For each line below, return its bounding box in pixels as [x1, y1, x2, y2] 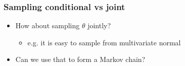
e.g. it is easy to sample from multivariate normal [27, 37, 181, 47]
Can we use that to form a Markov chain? [15, 54, 146, 64]
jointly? [87, 20, 111, 31]
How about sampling [15, 20, 80, 31]
